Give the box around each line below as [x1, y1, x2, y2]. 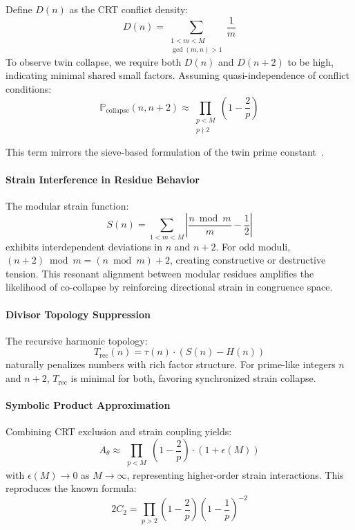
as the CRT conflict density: [69, 2, 189, 16]
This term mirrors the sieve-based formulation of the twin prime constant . [6, 145, 324, 159]
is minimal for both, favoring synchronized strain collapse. [70, 371, 316, 385]
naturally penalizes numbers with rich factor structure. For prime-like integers [6, 357, 336, 372]
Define [6, 2, 32, 16]
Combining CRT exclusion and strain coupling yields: [6, 424, 232, 439]
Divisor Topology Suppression [6, 307, 151, 321]
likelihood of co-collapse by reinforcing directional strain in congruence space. [6, 280, 333, 294]
